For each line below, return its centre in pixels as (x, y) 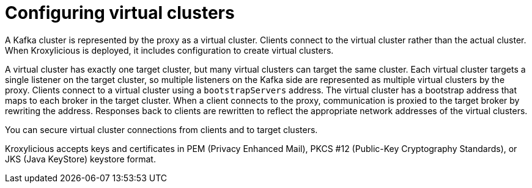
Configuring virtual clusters (120, 13)
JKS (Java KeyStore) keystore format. (80, 159)
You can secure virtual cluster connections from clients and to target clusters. (161, 129)
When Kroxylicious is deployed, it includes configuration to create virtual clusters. (169, 50)
